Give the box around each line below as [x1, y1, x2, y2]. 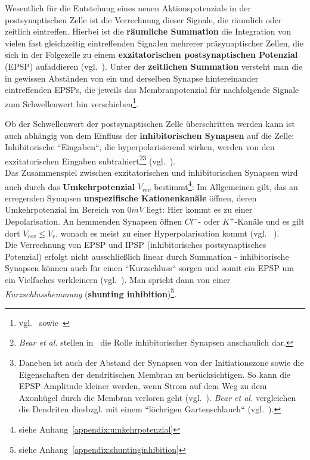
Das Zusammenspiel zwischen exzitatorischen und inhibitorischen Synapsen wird [5, 166, 298, 179]
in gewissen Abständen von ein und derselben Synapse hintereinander [5, 72, 259, 84]
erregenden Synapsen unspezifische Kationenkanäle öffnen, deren [5, 191, 257, 204]
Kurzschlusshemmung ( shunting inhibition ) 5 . [5, 285, 177, 300]
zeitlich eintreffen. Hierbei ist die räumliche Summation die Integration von [5, 25, 292, 38]
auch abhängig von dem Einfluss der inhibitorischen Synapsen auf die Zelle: [5, 129, 294, 141]
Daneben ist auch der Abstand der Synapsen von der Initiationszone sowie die [18, 356, 304, 369]
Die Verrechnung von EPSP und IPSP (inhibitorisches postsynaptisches [5, 238, 266, 251]
